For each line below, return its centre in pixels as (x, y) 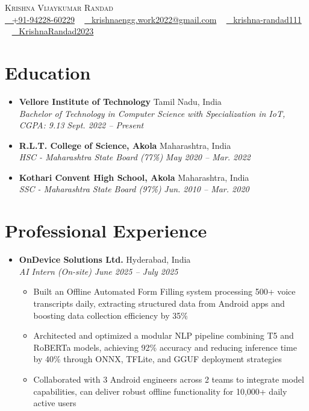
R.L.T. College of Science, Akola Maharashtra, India (125, 145)
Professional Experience (106, 231)
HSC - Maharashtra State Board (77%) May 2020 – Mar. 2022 (135, 157)
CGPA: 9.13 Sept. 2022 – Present (81, 125)
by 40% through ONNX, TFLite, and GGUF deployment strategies (158, 359)
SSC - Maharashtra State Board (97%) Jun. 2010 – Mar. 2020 (134, 189)
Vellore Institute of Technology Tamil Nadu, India (120, 101)
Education (48, 72)
